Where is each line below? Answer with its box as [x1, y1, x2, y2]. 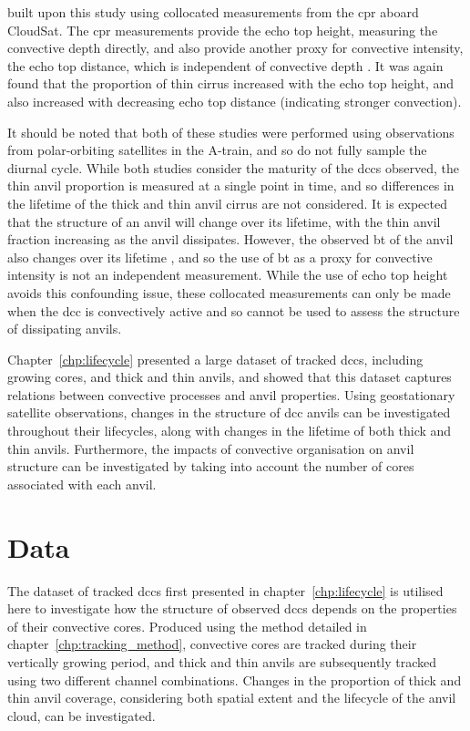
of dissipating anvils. [7, 319, 122, 338]
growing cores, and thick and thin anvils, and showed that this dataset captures [7, 367, 452, 386]
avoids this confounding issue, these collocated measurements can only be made [7, 283, 451, 302]
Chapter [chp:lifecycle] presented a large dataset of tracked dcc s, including [7, 349, 424, 368]
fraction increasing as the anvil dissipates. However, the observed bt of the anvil [7, 230, 454, 249]
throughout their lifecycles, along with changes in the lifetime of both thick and [7, 421, 452, 440]
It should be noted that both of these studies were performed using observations [7, 122, 455, 141]
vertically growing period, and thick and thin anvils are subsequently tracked [7, 652, 437, 671]
